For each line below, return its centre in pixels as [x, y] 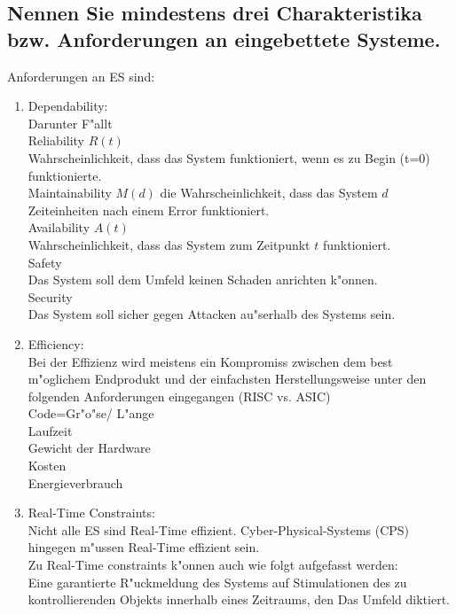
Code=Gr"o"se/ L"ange [91, 413]
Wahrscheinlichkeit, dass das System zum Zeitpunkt [169, 244]
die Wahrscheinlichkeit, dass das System [269, 193]
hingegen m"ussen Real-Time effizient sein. [144, 547]
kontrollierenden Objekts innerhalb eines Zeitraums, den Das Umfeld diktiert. [239, 599]
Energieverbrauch [75, 482]
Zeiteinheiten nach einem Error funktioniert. [149, 210]
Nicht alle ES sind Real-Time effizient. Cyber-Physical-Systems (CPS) [219, 529]
